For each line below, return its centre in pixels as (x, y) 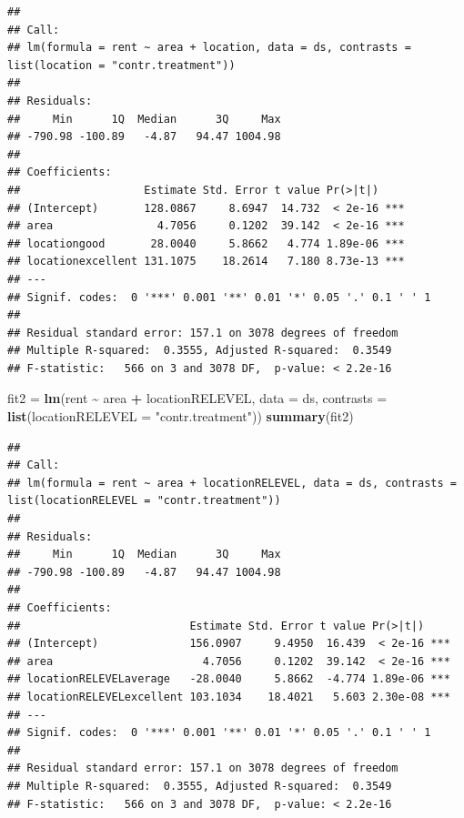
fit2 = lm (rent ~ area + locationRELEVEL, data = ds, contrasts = (197, 398)
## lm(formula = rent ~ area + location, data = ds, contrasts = (209, 48)
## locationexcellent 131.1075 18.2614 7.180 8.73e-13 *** (206, 262)
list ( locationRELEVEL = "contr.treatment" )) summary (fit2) (181, 416)
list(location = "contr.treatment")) (121, 65)
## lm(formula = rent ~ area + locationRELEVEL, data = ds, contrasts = (232, 483)
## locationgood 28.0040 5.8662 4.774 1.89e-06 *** (206, 243)
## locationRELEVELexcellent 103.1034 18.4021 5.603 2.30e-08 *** (229, 697)
